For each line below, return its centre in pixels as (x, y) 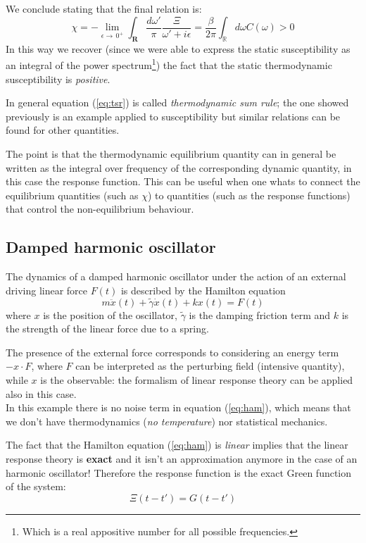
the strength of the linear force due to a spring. (107, 329)
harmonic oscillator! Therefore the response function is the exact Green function (179, 472)
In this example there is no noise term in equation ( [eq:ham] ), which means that (178, 407)
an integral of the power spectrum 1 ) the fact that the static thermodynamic (169, 64)
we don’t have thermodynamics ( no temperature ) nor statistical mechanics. (167, 421)
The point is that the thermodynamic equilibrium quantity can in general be (171, 154)
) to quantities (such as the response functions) (249, 195)
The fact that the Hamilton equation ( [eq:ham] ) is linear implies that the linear (177, 445)
